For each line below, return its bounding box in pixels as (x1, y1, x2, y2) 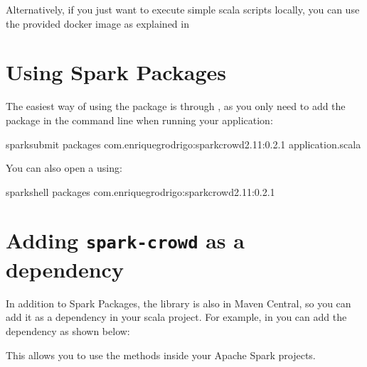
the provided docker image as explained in (6, 16, 189, 31)
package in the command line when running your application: (6, 112, 273, 127)
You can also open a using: (6, 160, 122, 175)
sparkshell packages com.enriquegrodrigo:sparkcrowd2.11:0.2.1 (6, 184, 275, 199)
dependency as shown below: (6, 323, 130, 338)
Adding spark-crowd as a (6, 226, 245, 255)
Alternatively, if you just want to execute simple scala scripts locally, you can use (6, 2, 360, 16)
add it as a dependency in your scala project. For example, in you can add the (6, 310, 347, 324)
